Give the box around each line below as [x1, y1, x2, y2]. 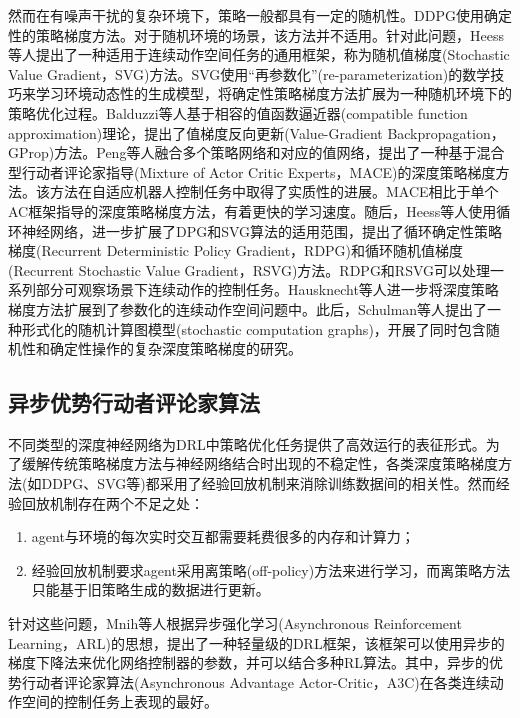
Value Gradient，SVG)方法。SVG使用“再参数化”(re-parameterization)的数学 [8, 63, 491, 84]
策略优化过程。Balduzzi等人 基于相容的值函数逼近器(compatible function [8, 102, 468, 123]
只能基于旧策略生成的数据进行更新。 [31, 579, 270, 600]
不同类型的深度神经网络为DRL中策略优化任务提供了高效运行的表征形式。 [8, 433, 486, 454]
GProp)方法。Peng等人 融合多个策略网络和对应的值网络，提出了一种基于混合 [8, 142, 505, 163]
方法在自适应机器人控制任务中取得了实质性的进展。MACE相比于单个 [49, 181, 499, 202]
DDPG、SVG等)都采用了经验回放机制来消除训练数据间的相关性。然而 [41, 473, 496, 494]
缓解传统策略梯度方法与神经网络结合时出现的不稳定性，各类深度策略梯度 [21, 453, 498, 474]
